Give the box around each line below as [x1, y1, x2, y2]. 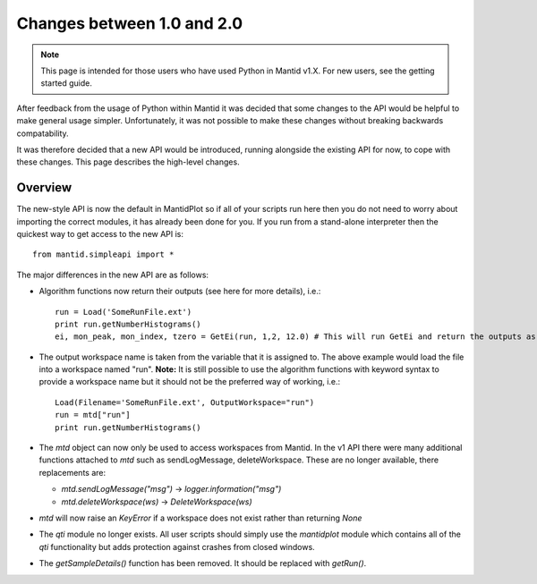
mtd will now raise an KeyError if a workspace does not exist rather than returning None [38, 512, 362, 523]
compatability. [16, 128, 69, 139]
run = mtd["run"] [55, 410, 131, 420]
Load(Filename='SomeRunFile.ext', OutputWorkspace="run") [55, 397, 315, 407]
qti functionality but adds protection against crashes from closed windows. [38, 541, 315, 552]
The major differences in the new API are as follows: [16, 269, 209, 280]
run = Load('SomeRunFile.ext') [55, 307, 192, 317]
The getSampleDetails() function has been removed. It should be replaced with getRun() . [38, 558, 367, 569]
